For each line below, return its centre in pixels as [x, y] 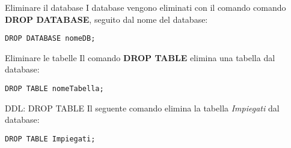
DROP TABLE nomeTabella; [54, 89]
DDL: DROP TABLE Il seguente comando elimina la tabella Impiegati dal [142, 108]
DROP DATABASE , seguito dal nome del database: [106, 19]
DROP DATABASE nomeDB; [50, 39]
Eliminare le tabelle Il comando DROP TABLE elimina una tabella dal [140, 57]
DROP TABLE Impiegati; [50, 139]
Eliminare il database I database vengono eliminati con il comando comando [145, 7]
